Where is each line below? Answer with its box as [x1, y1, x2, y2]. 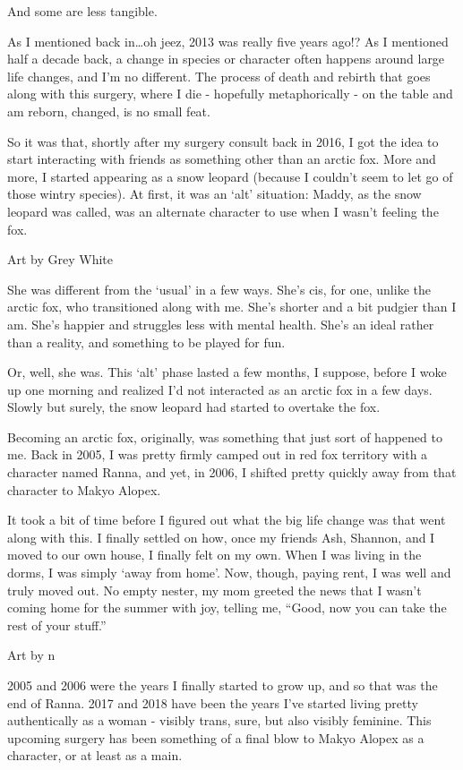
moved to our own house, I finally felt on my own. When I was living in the [7, 545, 422, 564]
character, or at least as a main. [7, 746, 183, 765]
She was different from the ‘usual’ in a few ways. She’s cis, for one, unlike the [7, 279, 431, 298]
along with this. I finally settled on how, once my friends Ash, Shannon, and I [7, 527, 435, 546]
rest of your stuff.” [7, 615, 107, 634]
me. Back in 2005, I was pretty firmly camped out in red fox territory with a [7, 445, 428, 464]
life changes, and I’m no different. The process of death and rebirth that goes [7, 66, 431, 85]
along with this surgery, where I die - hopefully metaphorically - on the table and [7, 84, 453, 103]
